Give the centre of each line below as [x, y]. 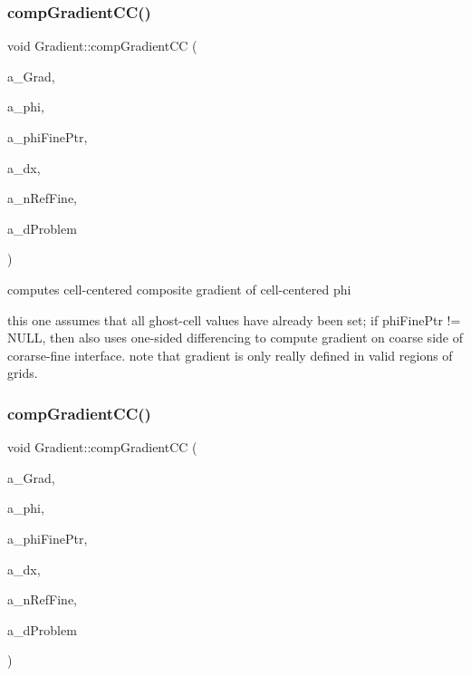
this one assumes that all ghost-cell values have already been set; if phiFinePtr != [234, 319]
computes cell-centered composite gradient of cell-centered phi [179, 289]
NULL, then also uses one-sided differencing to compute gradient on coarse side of [235, 338]
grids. [23, 373]
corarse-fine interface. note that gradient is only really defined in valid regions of [230, 355]
